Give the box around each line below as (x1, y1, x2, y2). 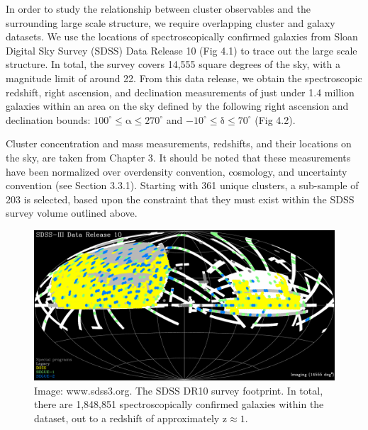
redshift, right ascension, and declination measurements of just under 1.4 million (6, 84, 355, 99)
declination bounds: (6, 112, 91, 127)
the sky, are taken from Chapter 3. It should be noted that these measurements (6, 149, 351, 164)
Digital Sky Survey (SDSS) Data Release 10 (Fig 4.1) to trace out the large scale (6, 43, 357, 57)
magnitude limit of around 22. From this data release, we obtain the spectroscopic (6, 70, 362, 85)
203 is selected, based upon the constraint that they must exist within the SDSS (6, 191, 355, 206)
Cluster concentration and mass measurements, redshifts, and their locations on (6, 136, 352, 151)
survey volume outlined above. (6, 205, 138, 220)
